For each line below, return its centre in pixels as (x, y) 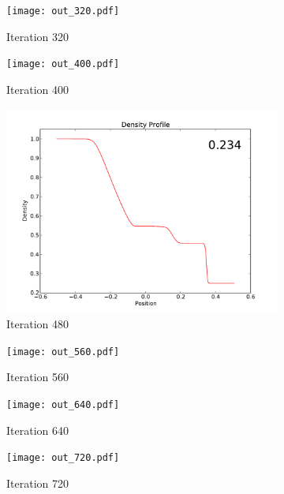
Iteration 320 (37, 36)
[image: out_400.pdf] (63, 64)
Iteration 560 (37, 377)
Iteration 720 (37, 483)
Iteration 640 (37, 430)
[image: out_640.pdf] (63, 404)
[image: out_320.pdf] (63, 11)
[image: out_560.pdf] (63, 352)
